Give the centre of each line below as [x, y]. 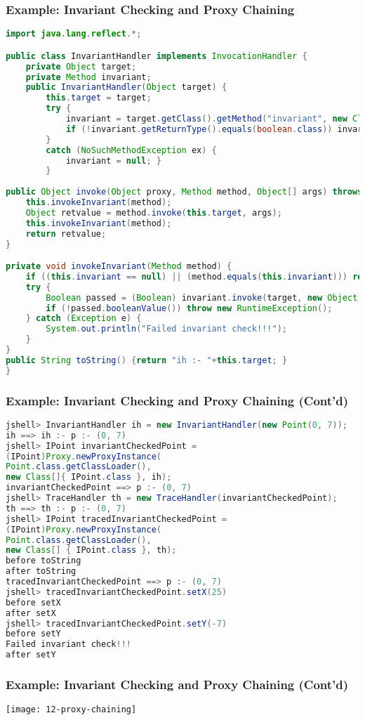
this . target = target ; [99, 98]
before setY [33, 634]
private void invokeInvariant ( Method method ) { [119, 267]
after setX [31, 613]
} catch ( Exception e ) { [84, 319]
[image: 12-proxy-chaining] [71, 710]
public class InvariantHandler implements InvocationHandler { [157, 56]
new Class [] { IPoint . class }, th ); [91, 550]
